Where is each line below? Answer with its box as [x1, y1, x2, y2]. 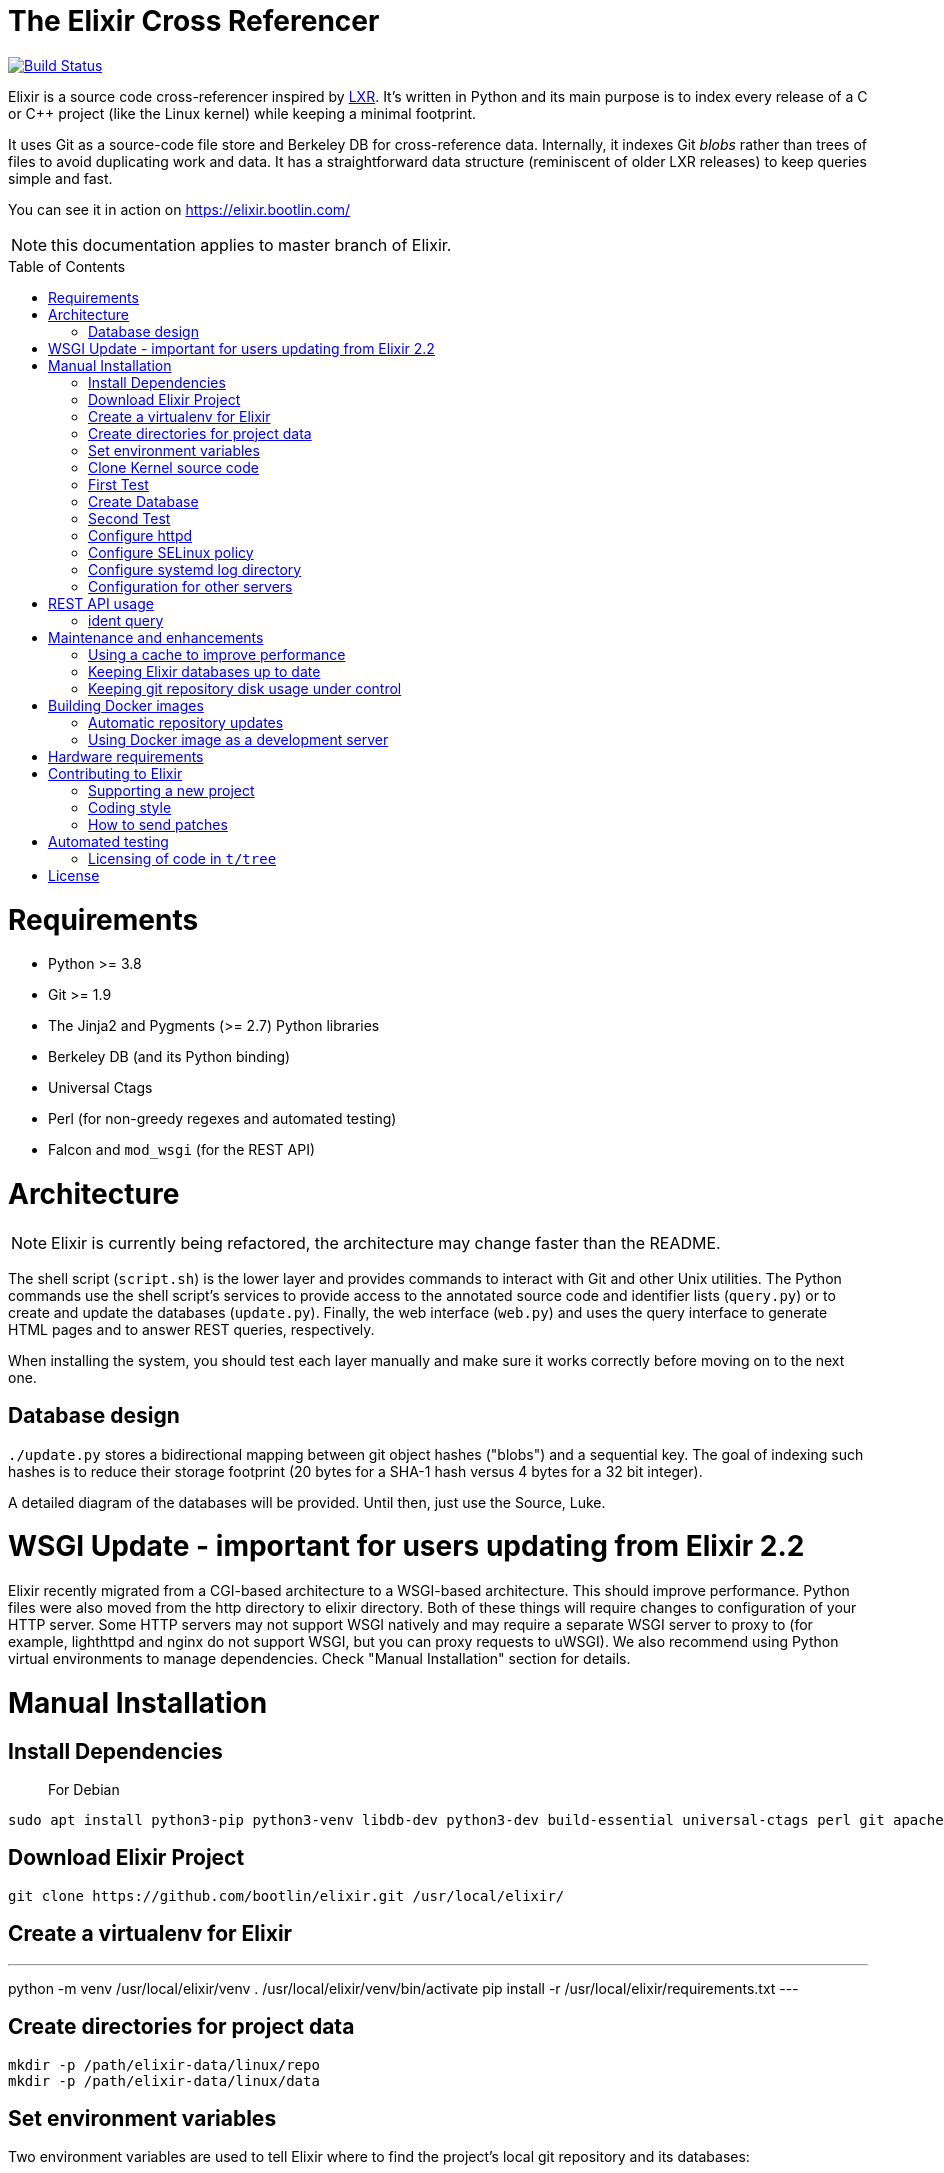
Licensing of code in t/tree [88, 849, 277, 867]
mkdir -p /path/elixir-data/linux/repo [8, 2056, 320, 2073]
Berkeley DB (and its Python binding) [48, 1048, 291, 1066]
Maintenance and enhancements [48, 628, 264, 646]
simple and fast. [8, 169, 113, 187]
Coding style [88, 798, 172, 816]
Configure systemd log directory [88, 560, 302, 578]
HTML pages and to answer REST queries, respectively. [8, 1320, 375, 1338]
